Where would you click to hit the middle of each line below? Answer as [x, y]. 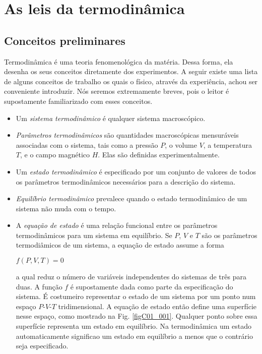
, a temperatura [227, 144]
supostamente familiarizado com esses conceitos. [78, 101]
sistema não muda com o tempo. [66, 208]
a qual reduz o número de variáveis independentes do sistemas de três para [131, 277]
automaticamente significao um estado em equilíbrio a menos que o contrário [134, 336]
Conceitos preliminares [65, 40]
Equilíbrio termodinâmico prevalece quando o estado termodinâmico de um [132, 198]
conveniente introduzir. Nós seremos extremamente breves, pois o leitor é [117, 91]
